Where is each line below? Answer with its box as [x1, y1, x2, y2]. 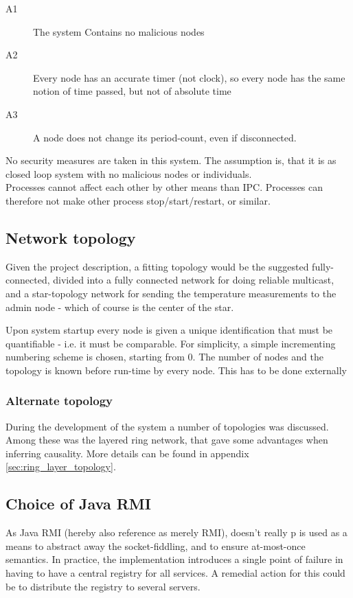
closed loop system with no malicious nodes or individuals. [5, 166, 252, 181]
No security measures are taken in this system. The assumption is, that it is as [5, 153, 337, 168]
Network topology [5, 227, 136, 248]
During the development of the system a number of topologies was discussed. [5, 419, 329, 433]
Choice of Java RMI [5, 493, 151, 514]
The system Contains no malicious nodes [33, 24, 205, 38]
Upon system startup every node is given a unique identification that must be [5, 323, 333, 337]
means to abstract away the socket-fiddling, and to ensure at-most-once [5, 538, 306, 553]
